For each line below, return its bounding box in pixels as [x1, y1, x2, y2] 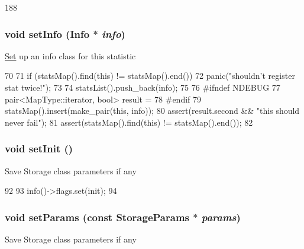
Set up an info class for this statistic [5, 49, 136, 62]
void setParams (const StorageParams [5, 209, 189, 224]
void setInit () [5, 141, 73, 156]
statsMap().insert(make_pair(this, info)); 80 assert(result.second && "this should [5, 104, 300, 117]
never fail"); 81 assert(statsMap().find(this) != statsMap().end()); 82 [5, 116, 253, 128]
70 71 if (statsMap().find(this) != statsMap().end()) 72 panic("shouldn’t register [5, 69, 295, 82]
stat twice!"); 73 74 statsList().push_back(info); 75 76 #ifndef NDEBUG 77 [5, 81, 280, 93]
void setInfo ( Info [5, 26, 90, 41]
